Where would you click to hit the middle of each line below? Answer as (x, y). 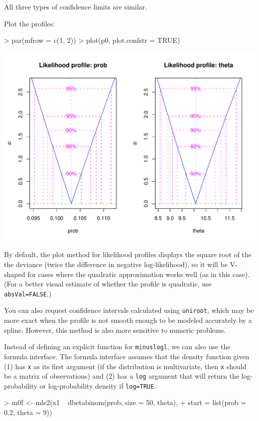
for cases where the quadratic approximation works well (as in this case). (139, 274)
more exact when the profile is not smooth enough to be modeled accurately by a (128, 320)
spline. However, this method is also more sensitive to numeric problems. (115, 330)
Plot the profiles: (30, 23)
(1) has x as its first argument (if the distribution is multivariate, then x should (125, 366)
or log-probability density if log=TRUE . (98, 385)
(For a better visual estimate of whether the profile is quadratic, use (108, 284)
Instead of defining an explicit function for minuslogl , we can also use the (117, 347)
